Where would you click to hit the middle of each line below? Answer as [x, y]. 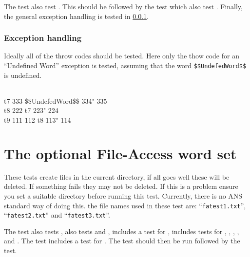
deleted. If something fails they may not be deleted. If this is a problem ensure [121, 186]
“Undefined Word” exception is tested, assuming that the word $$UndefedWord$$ [125, 65]
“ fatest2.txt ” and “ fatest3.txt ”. [57, 215]
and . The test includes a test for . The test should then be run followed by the [122, 241]
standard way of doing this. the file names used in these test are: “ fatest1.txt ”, [125, 205]
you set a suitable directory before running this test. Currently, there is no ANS [123, 195]
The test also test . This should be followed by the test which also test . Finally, [123, 6]
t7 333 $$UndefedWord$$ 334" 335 [56, 101]
